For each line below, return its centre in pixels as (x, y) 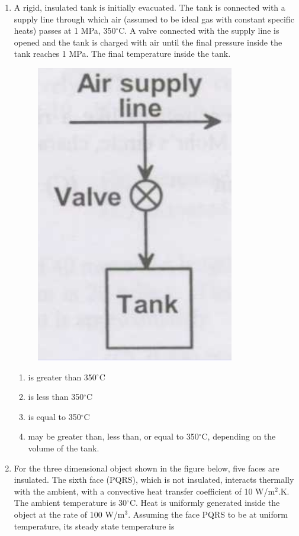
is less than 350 (56, 397)
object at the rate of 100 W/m (69, 514)
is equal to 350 (54, 416)
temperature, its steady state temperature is (94, 526)
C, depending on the (239, 436)
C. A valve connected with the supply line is (199, 30)
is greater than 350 (62, 377)
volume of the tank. (64, 448)
